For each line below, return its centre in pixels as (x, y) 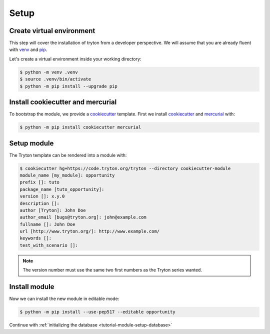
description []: (40, 203)
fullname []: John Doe (47, 224)
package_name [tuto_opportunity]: (62, 189)
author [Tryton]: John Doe (53, 210)
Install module (32, 287)
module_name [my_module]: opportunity (67, 175)
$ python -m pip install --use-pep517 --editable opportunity (97, 312)
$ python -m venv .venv (49, 72)
